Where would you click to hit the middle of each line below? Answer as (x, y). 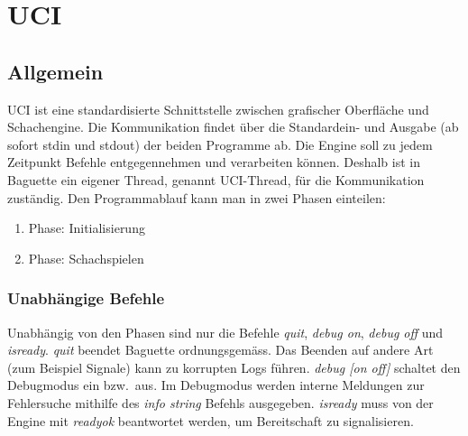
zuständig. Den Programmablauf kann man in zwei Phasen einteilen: (197, 197)
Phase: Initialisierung (87, 228)
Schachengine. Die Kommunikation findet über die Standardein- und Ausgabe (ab (233, 127)
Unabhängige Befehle (86, 298)
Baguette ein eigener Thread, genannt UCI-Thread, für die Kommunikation (216, 179)
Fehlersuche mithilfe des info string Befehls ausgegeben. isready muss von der (220, 402)
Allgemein (55, 71)
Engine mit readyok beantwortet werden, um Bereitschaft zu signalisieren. (211, 420)
